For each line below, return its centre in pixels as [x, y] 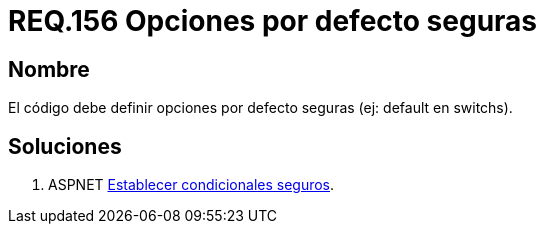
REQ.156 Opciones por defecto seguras [273, 21]
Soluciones [65, 146]
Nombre [49, 69]
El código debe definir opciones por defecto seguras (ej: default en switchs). [260, 108]
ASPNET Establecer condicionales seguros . [191, 185]
